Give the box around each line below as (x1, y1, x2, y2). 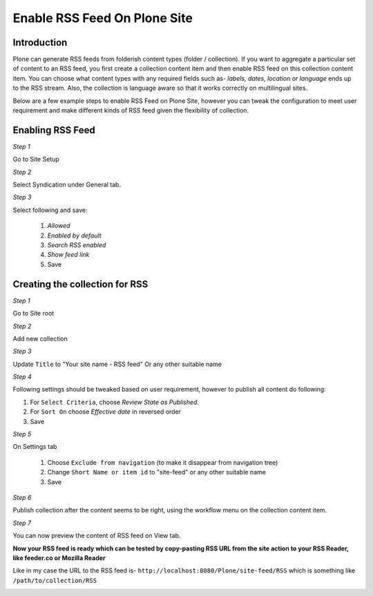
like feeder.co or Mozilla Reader (12, 553, 106, 562)
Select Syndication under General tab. (12, 180, 121, 189)
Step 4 (12, 373, 32, 381)
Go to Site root (12, 309, 55, 318)
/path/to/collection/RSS (12, 577, 97, 584)
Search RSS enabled (47, 241, 106, 249)
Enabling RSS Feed (12, 124, 96, 136)
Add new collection (12, 334, 68, 343)
